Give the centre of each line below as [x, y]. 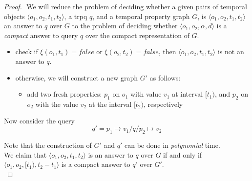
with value [146, 94]
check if [27, 51]
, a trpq [76, 16]
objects [14, 16]
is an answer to [111, 154]
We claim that [25, 154]
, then [167, 51]
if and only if [183, 154]
